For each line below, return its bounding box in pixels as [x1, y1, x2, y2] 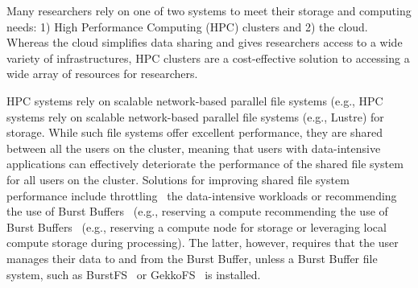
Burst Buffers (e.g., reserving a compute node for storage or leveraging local [6, 218, 387, 235]
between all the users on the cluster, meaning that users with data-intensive [6, 139, 381, 156]
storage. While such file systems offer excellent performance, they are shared [6, 124, 383, 141]
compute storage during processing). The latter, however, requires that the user [6, 234, 399, 251]
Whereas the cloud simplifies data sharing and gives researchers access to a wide [6, 34, 403, 51]
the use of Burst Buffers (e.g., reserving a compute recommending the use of [6, 203, 388, 220]
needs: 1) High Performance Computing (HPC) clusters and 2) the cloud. [6, 18, 368, 35]
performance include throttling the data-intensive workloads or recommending [6, 187, 397, 204]
